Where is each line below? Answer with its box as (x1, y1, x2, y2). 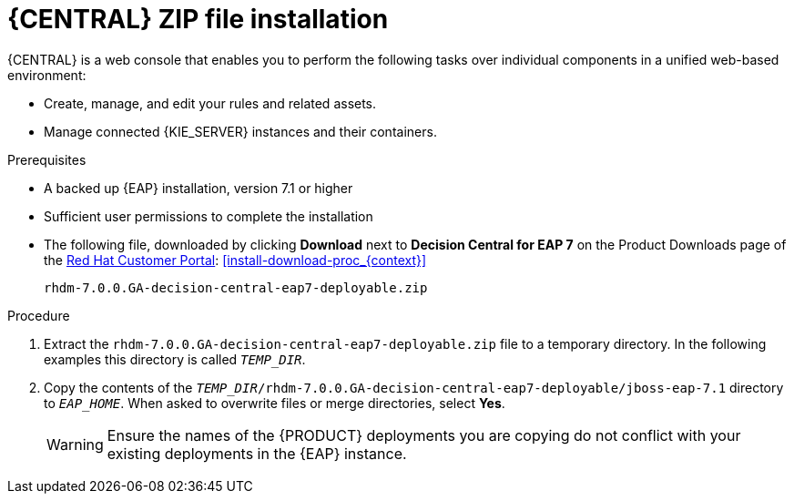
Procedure (7, 307, 70, 323)
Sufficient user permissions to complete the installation (44, 208, 373, 224)
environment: (7, 66, 87, 83)
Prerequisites (7, 151, 87, 168)
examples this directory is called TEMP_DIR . (44, 351, 306, 367)
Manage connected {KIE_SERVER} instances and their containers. (44, 123, 437, 139)
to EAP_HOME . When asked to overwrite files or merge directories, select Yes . (44, 394, 505, 411)
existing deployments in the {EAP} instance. (107, 444, 407, 463)
